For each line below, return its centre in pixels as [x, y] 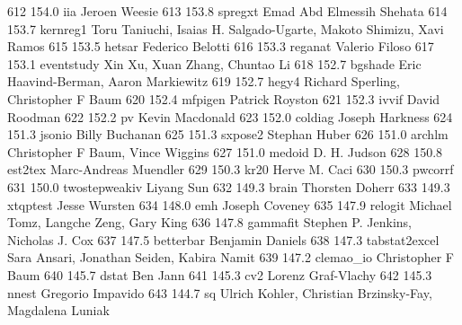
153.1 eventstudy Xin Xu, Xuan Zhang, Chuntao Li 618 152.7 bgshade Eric [214, 63]
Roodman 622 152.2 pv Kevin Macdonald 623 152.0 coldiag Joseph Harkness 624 [230, 116]
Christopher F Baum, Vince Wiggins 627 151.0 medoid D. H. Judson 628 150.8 [225, 151]
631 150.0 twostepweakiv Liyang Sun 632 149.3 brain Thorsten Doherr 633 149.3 [229, 186]
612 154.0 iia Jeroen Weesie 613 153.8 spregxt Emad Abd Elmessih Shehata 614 [227, 11]
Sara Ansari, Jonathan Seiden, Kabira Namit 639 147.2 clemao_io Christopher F [231, 257]
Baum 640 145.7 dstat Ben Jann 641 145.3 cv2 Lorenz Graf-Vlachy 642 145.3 [220, 274]
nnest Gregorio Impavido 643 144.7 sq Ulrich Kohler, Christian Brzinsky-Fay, [220, 292]
